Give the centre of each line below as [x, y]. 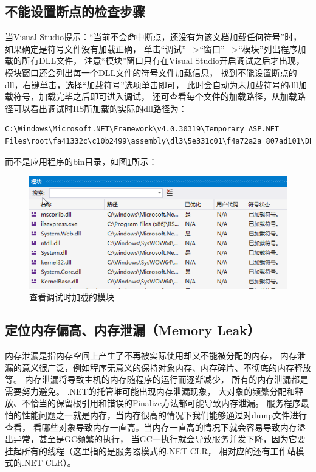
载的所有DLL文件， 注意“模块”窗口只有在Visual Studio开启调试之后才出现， [155, 61]
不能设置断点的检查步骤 [75, 11]
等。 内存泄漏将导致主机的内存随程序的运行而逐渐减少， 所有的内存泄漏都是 [157, 379]
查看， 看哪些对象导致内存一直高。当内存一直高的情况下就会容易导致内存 [151, 427]
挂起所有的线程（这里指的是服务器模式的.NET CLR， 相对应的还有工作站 [150, 450]
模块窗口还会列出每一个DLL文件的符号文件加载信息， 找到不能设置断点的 [151, 72]
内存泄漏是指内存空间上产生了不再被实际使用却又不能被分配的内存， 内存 [151, 355]
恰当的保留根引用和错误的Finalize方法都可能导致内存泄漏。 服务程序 [165, 403]
